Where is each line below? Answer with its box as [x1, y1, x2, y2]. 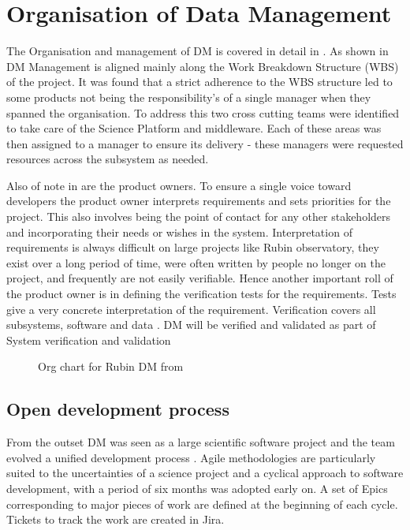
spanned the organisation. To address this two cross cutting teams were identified [6, 104, 400, 121]
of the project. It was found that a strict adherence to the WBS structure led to [6, 73, 393, 90]
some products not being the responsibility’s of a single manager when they [6, 88, 371, 105]
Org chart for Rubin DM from [38, 358, 184, 375]
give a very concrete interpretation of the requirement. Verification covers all [6, 300, 376, 317]
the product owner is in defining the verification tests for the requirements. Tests [6, 286, 397, 302]
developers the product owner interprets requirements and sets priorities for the [6, 192, 391, 209]
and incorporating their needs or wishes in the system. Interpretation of [6, 223, 352, 240]
